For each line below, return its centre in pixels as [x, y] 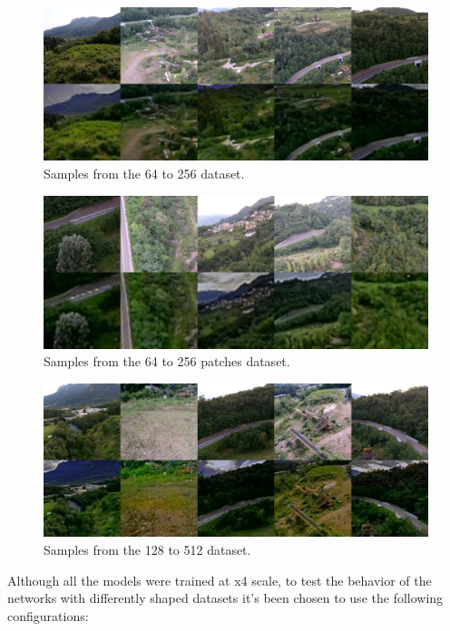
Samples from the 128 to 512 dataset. [147, 549]
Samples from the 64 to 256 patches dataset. [167, 361]
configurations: [48, 615]
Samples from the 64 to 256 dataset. [144, 173]
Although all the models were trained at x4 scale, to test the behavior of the [220, 580]
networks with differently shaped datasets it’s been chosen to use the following [225, 598]
